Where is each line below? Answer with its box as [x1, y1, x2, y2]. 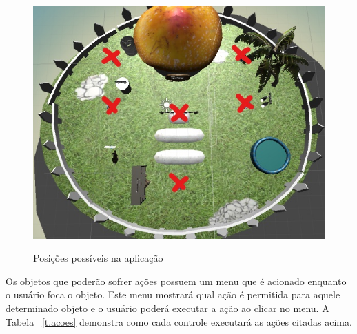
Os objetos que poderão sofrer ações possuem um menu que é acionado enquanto [6, 273, 347, 288]
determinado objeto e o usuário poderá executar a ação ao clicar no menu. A [6, 300, 329, 315]
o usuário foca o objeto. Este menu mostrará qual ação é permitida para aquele [6, 287, 340, 302]
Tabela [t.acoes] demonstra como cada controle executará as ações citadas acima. [6, 314, 352, 328]
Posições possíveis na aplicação [33, 251, 163, 265]
